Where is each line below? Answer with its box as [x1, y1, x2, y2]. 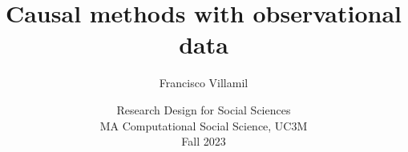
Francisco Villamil [159, 74, 248, 91]
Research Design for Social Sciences [116, 101, 291, 118]
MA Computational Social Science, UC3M [99, 117, 308, 134]
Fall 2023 [181, 133, 226, 150]
